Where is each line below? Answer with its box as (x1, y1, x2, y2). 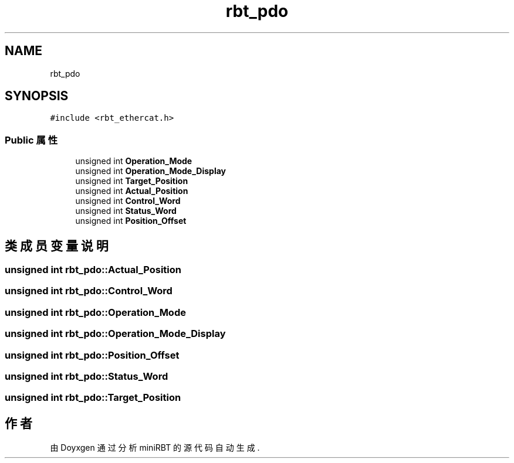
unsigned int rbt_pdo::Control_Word (5, 285, 173, 297)
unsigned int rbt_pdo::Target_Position (5, 391, 181, 404)
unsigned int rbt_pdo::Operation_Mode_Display (5, 328, 226, 340)
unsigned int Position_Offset (75, 216, 187, 226)
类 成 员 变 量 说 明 (5, 238, 109, 253)
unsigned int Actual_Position (75, 186, 188, 196)
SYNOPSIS (5, 88, 69, 104)
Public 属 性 (5, 134, 58, 146)
